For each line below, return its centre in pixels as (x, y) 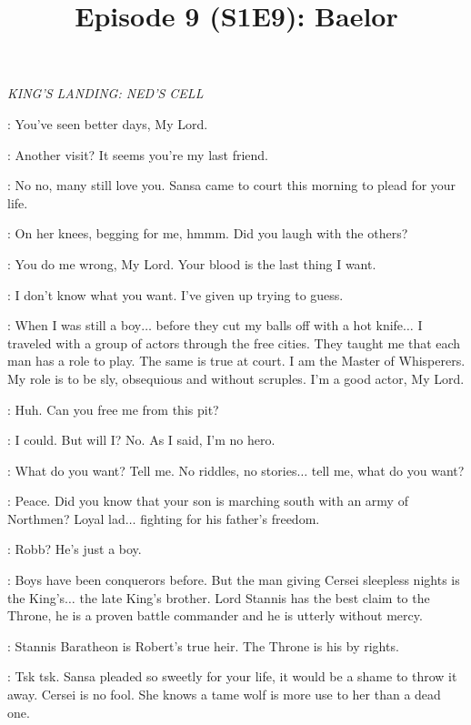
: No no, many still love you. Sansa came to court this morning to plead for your (232, 185)
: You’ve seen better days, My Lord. (108, 123)
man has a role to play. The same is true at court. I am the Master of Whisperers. (236, 361)
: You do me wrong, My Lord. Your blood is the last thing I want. (192, 263)
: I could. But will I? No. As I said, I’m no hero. (141, 440)
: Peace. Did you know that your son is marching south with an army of (208, 501)
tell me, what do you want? (388, 470)
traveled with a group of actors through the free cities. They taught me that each (234, 342)
